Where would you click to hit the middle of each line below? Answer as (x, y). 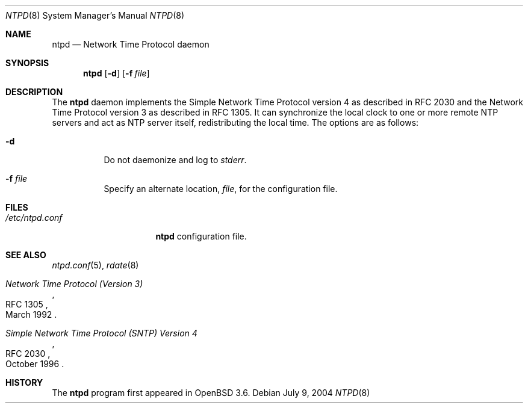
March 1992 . (31, 314)
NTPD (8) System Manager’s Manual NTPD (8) (95, 15)
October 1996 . (35, 364)
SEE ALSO (26, 255)
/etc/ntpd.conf (34, 218)
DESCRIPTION (34, 92)
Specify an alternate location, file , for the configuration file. (221, 189)
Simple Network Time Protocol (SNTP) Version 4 (101, 333)
